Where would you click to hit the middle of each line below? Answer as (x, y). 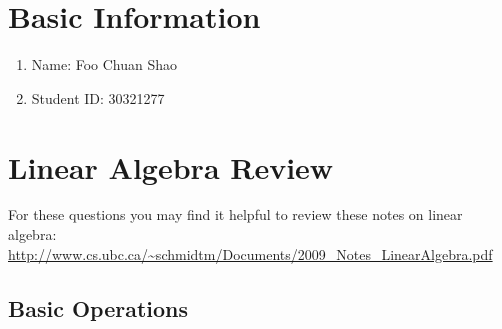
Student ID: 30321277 (98, 97)
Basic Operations (98, 307)
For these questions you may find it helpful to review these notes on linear (235, 214)
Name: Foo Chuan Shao (104, 64)
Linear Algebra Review (171, 166)
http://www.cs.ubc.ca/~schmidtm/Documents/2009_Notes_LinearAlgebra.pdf (250, 253)
